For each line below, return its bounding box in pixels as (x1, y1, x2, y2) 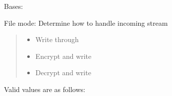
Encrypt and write (35, 50, 92, 61)
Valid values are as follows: (4, 84, 85, 94)
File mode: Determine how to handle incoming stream (4, 17, 168, 28)
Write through (35, 34, 79, 45)
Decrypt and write (35, 67, 91, 78)
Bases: (4, 1, 23, 11)
